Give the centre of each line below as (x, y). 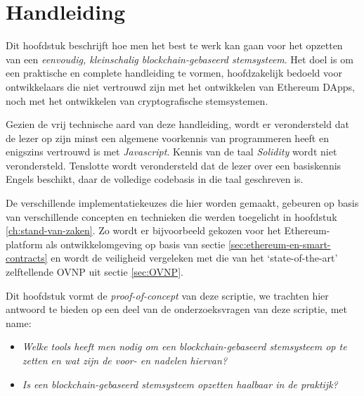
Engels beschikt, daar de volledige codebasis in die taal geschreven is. (155, 179)
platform (24, 244)
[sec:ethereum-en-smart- (279, 244)
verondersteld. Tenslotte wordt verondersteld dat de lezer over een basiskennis (174, 165)
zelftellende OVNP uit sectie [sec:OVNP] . (95, 272)
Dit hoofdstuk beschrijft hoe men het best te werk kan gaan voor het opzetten (174, 45)
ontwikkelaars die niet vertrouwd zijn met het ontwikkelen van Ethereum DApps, (180, 86)
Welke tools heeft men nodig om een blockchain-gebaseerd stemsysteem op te (184, 346)
